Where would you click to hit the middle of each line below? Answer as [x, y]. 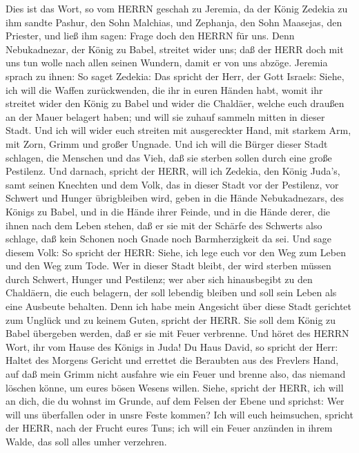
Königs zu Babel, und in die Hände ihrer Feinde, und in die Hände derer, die [168, 211]
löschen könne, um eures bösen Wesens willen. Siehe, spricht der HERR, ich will [175, 387]
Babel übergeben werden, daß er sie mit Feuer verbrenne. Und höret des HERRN [177, 333]
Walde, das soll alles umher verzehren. [86, 441]
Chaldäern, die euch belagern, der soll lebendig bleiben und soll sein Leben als [171, 292]
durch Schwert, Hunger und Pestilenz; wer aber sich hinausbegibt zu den [159, 279]
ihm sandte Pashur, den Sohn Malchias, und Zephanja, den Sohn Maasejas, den [174, 22]
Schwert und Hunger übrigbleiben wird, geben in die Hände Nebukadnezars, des [175, 198]
